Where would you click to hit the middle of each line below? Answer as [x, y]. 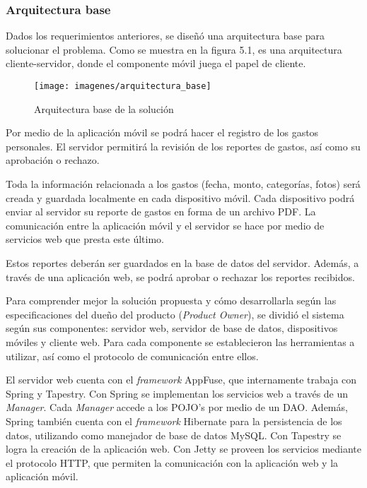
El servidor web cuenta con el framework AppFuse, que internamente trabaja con [181, 380]
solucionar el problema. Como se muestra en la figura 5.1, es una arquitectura [174, 49]
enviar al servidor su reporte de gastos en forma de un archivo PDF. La [161, 212]
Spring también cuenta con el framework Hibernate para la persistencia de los [174, 421]
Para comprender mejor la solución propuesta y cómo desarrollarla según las [171, 300]
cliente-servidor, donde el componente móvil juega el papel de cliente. [156, 63]
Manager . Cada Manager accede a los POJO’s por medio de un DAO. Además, [177, 407]
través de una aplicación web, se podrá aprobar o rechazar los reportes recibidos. [180, 276]
